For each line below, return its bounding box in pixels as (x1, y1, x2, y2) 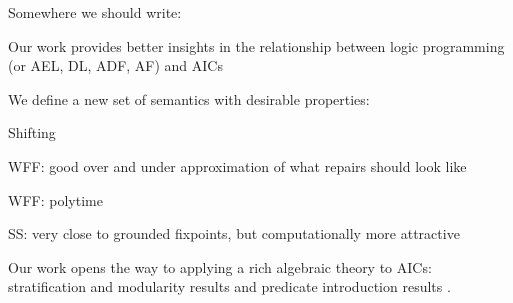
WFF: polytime (8, 189, 103, 210)
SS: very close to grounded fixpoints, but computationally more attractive (8, 223, 460, 244)
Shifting (8, 122, 56, 143)
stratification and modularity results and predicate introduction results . (8, 276, 451, 297)
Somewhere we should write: (8, 2, 182, 22)
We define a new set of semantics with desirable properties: (8, 88, 370, 109)
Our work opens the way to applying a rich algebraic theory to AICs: (8, 256, 432, 277)
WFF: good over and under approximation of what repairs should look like (8, 155, 467, 176)
